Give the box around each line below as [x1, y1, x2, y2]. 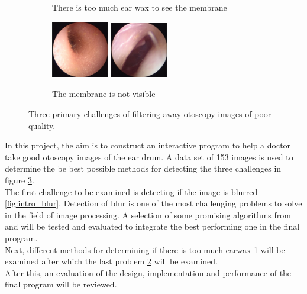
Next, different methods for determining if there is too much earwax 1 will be [5, 243, 285, 256]
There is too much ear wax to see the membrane [52, 1, 227, 13]
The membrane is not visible [52, 88, 156, 100]
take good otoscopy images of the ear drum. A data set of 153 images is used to [5, 150, 293, 163]
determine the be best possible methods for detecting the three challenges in [5, 162, 282, 175]
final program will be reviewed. [5, 278, 117, 290]
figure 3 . [5, 174, 34, 186]
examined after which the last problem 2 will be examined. [5, 255, 218, 267]
